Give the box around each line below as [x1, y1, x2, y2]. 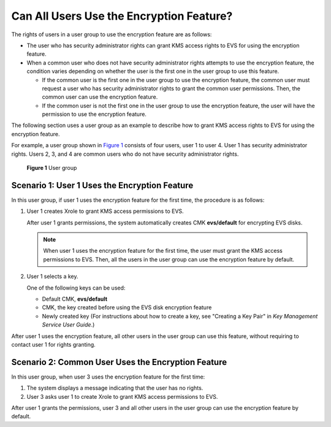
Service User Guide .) [42, 321, 95, 328]
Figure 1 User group [26, 164, 77, 172]
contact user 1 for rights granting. [11, 341, 96, 348]
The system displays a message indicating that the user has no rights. [26, 384, 204, 392]
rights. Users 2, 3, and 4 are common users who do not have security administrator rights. [11, 150, 239, 158]
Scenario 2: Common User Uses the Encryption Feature [11, 356, 227, 367]
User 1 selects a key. [26, 273, 79, 280]
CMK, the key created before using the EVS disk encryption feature [42, 304, 212, 311]
